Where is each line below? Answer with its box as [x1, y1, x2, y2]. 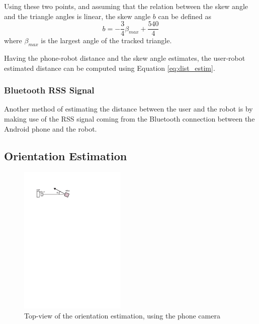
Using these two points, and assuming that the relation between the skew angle [4, 1, 248, 11]
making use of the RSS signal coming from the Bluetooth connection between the [4, 114, 255, 124]
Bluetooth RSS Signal [4, 84, 95, 96]
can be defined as [158, 11, 211, 21]
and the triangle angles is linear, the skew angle [4, 11, 151, 21]
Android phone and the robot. [4, 123, 97, 134]
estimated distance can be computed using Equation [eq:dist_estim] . [4, 62, 215, 73]
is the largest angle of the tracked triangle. [41, 35, 172, 46]
